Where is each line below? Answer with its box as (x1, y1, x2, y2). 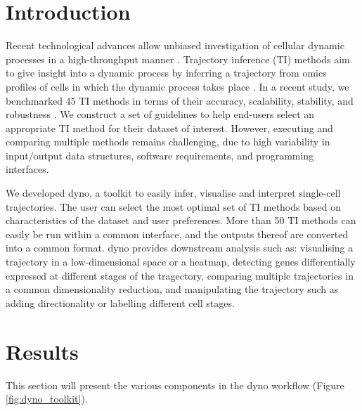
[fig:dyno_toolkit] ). (6, 391, 88, 406)
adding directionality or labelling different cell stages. (6, 295, 235, 310)
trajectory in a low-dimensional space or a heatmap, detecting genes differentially (6, 254, 356, 269)
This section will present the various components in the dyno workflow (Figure (6, 377, 344, 392)
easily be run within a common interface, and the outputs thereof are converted (6, 226, 349, 241)
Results (6, 337, 79, 365)
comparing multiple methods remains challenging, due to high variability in (6, 134, 330, 149)
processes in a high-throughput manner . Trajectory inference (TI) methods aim (6, 51, 350, 66)
